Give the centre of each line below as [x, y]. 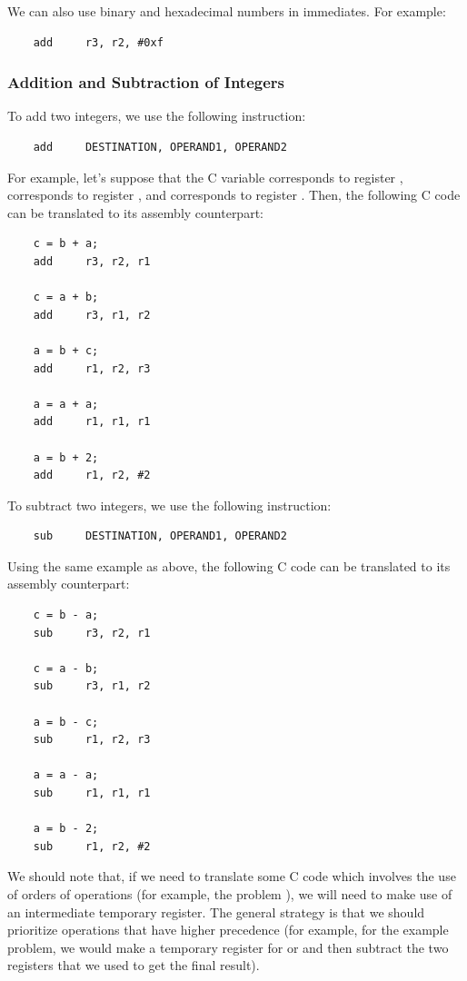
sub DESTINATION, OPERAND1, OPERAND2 [160, 536]
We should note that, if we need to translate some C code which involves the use [232, 876]
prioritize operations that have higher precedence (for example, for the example [228, 930]
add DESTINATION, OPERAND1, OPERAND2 [160, 147]
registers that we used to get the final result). [134, 965]
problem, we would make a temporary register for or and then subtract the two [228, 947]
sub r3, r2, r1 [92, 633]
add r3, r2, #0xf [98, 42]
